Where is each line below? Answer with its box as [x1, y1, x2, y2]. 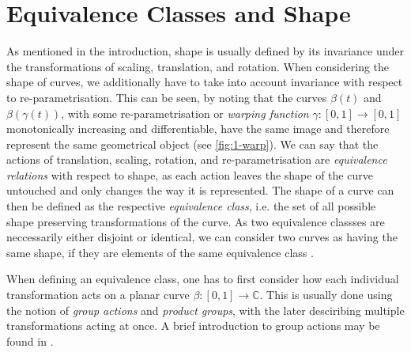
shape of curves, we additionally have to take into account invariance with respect [6, 74, 403, 90]
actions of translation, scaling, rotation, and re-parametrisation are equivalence [6, 151, 387, 168]
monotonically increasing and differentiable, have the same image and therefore [6, 120, 390, 137]
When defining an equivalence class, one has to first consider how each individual [6, 271, 399, 287]
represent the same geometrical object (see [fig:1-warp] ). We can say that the [6, 135, 379, 152]
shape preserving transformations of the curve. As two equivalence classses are [6, 213, 385, 229]
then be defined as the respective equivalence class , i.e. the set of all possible [6, 198, 376, 214]
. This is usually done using [259, 286, 393, 303]
